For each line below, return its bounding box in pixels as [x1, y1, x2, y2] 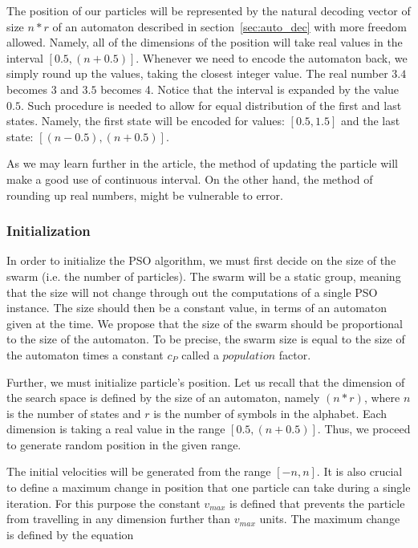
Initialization [6, 221, 91, 241]
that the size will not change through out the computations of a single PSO [6, 283, 378, 300]
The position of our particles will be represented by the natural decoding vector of [6, 2, 411, 18]
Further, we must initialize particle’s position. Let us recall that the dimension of [6, 373, 405, 390]
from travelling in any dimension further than [6, 510, 231, 527]
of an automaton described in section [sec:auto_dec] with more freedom [52, 18, 407, 35]
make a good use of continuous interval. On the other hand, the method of [6, 170, 373, 187]
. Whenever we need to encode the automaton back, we [136, 49, 408, 66]
